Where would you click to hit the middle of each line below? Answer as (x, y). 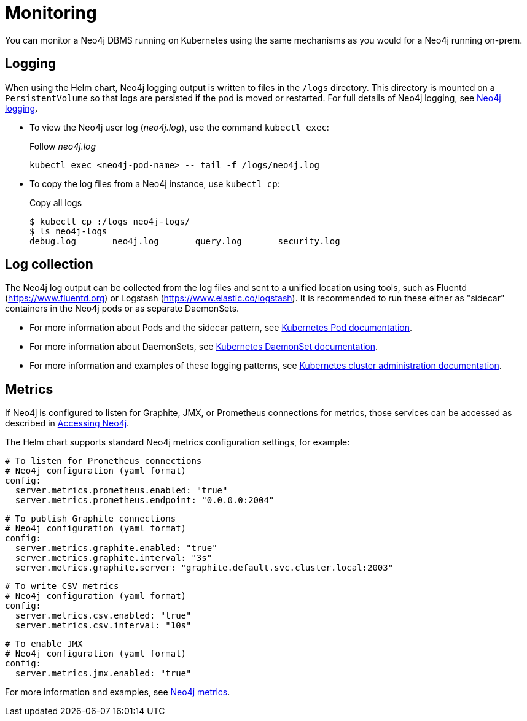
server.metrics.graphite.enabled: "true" (116, 548)
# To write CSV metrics (62, 586)
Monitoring (51, 13)
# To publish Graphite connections (91, 519)
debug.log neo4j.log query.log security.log (185, 241)
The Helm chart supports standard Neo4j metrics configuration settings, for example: (178, 442)
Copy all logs (56, 202)
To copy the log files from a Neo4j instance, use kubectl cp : (155, 183)
